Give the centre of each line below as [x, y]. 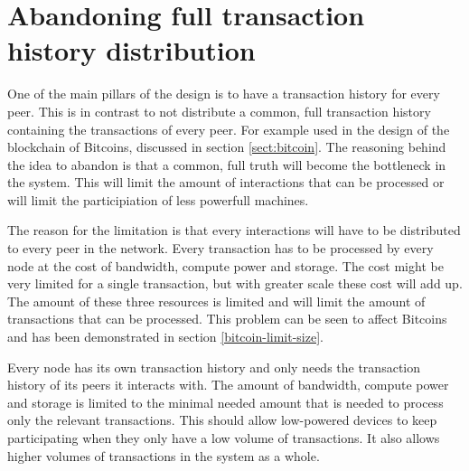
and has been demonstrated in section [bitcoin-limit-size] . [165, 337]
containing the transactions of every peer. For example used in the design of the [229, 129]
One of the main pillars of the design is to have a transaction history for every [224, 94]
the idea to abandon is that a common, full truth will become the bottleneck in [227, 164]
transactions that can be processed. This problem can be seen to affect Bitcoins [227, 319]
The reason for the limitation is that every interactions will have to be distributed [234, 230]
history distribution [131, 50]
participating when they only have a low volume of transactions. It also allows [224, 438]
